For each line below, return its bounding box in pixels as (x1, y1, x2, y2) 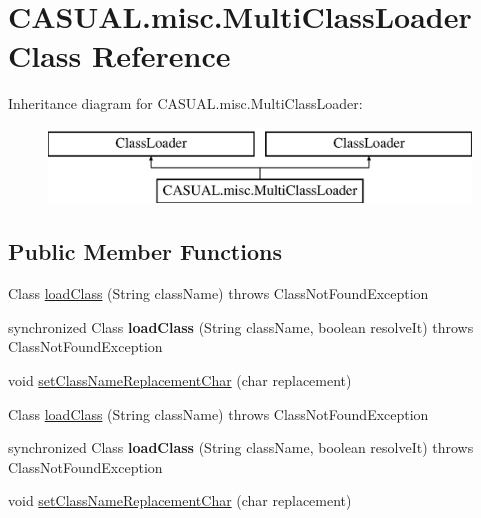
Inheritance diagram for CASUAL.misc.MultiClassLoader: (8, 93, 363, 114)
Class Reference (8, 35, 231, 76)
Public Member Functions (8, 236, 282, 267)
